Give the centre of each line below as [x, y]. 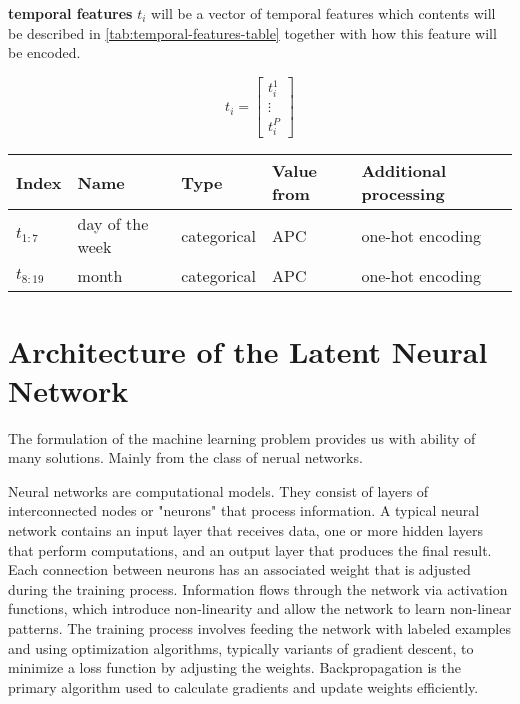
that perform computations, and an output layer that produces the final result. [250, 549]
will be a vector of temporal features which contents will [323, 13]
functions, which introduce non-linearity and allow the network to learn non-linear [260, 608]
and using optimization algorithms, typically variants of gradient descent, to [241, 647]
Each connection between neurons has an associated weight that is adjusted [239, 569]
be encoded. [44, 52]
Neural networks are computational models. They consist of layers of [218, 490]
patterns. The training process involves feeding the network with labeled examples [259, 628]
